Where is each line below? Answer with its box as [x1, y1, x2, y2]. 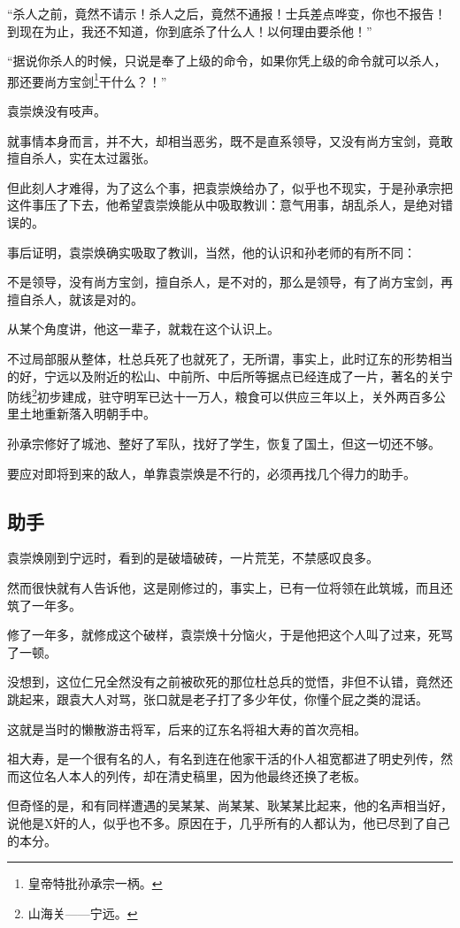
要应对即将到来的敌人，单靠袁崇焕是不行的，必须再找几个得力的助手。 [7, 464, 416, 482]
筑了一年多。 [7, 595, 81, 614]
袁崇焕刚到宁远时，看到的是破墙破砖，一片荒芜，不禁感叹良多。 [7, 548, 379, 567]
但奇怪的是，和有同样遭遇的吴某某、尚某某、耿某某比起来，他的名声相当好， [7, 796, 453, 815]
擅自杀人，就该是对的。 [7, 289, 143, 308]
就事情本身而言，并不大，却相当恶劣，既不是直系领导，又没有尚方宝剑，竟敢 [7, 131, 453, 150]
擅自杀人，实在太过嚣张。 [7, 149, 156, 167]
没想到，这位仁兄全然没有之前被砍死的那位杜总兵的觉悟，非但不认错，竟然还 [7, 672, 453, 691]
